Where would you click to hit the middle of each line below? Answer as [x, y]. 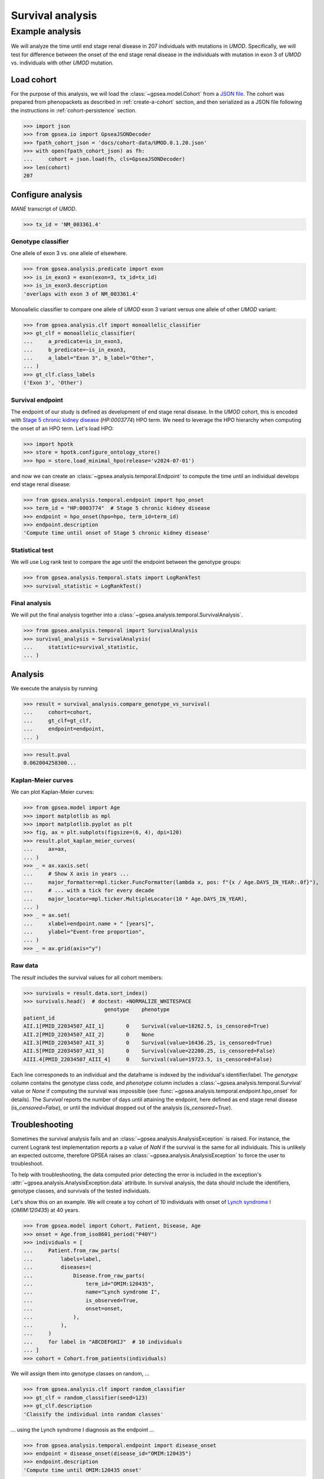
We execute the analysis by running [54, 688]
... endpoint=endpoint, [64, 729]
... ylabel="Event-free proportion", [84, 932]
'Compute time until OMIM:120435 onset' [82, 1470]
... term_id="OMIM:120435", [89, 1283]
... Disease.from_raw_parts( [84, 1275]
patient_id [39, 1018]
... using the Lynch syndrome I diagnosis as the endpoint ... [83, 1429]
